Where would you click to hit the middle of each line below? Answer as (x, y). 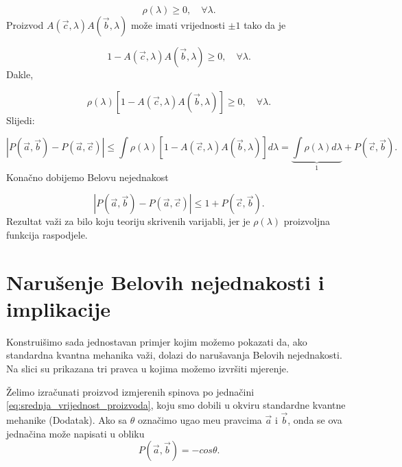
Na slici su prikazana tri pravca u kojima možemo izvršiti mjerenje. (147, 368)
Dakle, (20, 74)
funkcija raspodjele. (47, 234)
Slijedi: (21, 120)
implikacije (58, 308)
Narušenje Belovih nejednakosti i (165, 282)
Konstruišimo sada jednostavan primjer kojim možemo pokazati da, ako (157, 341)
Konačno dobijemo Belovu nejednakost (87, 177)
